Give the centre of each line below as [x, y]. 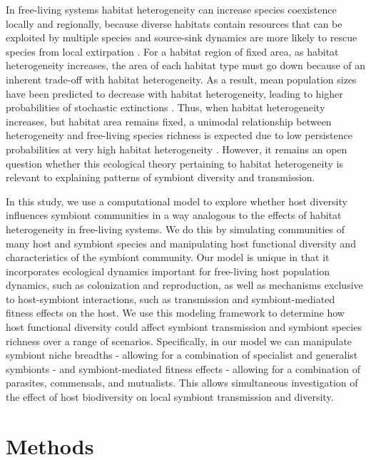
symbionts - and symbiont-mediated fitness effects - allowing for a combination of [183, 368]
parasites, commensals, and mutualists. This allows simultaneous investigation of [182, 383]
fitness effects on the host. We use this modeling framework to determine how [175, 313]
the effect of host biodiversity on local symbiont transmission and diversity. [170, 397]
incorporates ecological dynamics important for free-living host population [168, 271]
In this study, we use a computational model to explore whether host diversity [177, 201]
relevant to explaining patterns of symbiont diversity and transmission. [161, 177]
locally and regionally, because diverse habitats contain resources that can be [174, 23]
